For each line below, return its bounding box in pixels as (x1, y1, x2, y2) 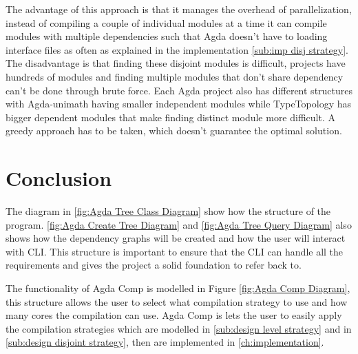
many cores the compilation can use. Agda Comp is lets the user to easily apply (6, 308, 342, 322)
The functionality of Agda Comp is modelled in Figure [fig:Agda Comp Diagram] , (6, 281, 350, 295)
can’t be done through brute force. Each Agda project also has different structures (6, 83, 353, 97)
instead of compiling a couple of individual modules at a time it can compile (6, 15, 327, 30)
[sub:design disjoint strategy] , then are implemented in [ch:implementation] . (6, 335, 324, 349)
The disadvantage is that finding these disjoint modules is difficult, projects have (6, 56, 346, 70)
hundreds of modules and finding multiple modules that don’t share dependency (6, 69, 344, 83)
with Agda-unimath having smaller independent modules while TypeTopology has (6, 96, 352, 111)
